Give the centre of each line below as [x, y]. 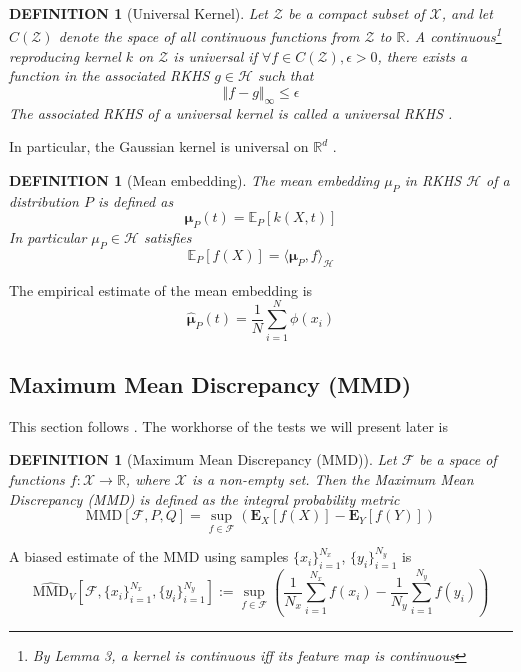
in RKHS [433, 180]
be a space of [458, 459]
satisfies [167, 237]
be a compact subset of [356, 13]
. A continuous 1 [453, 35]
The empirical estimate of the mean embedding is [161, 289]
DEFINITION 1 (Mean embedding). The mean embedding [194, 180]
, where [147, 478]
